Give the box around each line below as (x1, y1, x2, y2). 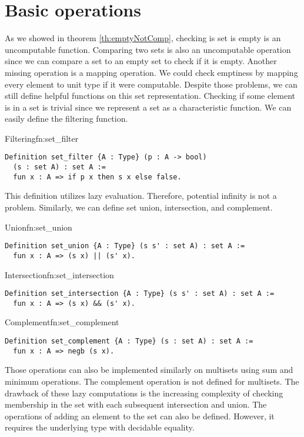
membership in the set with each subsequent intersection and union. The (5, 398, 267, 411)
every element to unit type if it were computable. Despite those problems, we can (5, 78, 298, 90)
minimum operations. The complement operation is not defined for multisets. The (5, 375, 299, 387)
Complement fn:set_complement (5, 316, 119, 328)
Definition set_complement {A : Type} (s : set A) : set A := (5, 337, 253, 346)
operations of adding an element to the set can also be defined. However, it (5, 409, 275, 422)
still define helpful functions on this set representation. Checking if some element (5, 89, 296, 102)
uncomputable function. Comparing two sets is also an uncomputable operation (5, 43, 291, 55)
